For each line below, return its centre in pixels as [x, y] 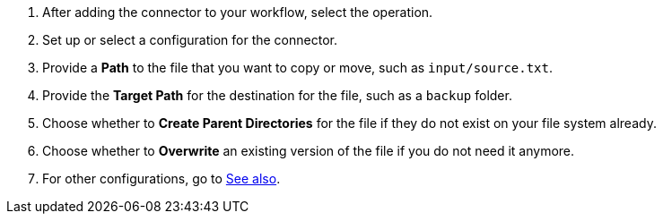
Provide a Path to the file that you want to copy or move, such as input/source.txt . [297, 68]
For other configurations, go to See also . [161, 178]
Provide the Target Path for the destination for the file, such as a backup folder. [277, 95]
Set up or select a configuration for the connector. [190, 40]
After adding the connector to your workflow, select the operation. [238, 12]
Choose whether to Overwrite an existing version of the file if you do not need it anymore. [309, 151]
